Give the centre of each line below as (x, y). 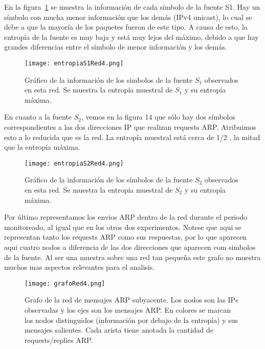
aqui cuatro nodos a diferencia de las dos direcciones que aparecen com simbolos (130, 247)
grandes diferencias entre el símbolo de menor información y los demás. (116, 47)
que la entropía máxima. (42, 147)
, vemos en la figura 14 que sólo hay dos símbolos (158, 117)
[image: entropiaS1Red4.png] (74, 63)
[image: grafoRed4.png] (65, 283)
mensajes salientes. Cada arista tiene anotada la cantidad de (119, 330)
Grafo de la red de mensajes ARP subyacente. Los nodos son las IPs (131, 300)
